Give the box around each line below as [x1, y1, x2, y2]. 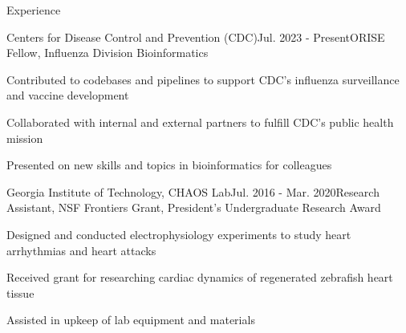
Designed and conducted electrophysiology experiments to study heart [6, 225, 351, 242]
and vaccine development [6, 87, 129, 104]
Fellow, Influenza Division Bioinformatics [6, 44, 209, 61]
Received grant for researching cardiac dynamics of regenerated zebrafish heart [6, 269, 393, 286]
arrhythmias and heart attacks [6, 242, 156, 258]
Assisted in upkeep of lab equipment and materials [6, 311, 255, 328]
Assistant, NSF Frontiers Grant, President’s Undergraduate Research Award [6, 199, 381, 216]
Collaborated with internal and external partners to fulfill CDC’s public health [6, 113, 394, 130]
